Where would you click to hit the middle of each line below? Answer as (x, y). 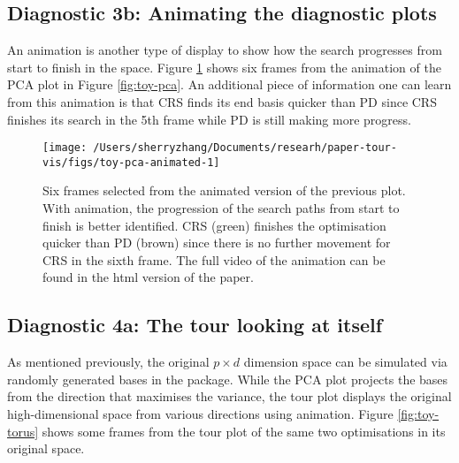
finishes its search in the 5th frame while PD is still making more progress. (209, 119)
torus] (23, 431)
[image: (65, 148)
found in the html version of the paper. (148, 277)
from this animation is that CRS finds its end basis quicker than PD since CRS (222, 101)
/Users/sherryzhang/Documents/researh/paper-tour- (245, 148)
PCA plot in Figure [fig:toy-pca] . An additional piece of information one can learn (229, 84)
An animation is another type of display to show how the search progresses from (225, 50)
